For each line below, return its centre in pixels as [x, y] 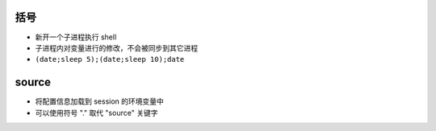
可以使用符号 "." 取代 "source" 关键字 [96, 113]
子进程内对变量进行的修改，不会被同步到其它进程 [116, 47]
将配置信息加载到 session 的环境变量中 [100, 101]
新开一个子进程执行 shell [76, 37]
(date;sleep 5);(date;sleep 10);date [110, 59]
